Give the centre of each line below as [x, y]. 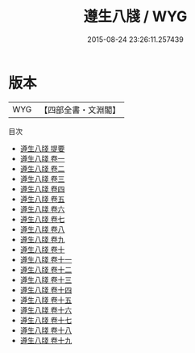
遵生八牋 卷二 [42, 168]
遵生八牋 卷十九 [46, 340]
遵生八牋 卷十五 [46, 300]
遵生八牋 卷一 [42, 158]
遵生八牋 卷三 [42, 179]
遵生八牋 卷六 [42, 209]
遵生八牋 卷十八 [46, 330]
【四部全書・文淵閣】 [80, 110]
